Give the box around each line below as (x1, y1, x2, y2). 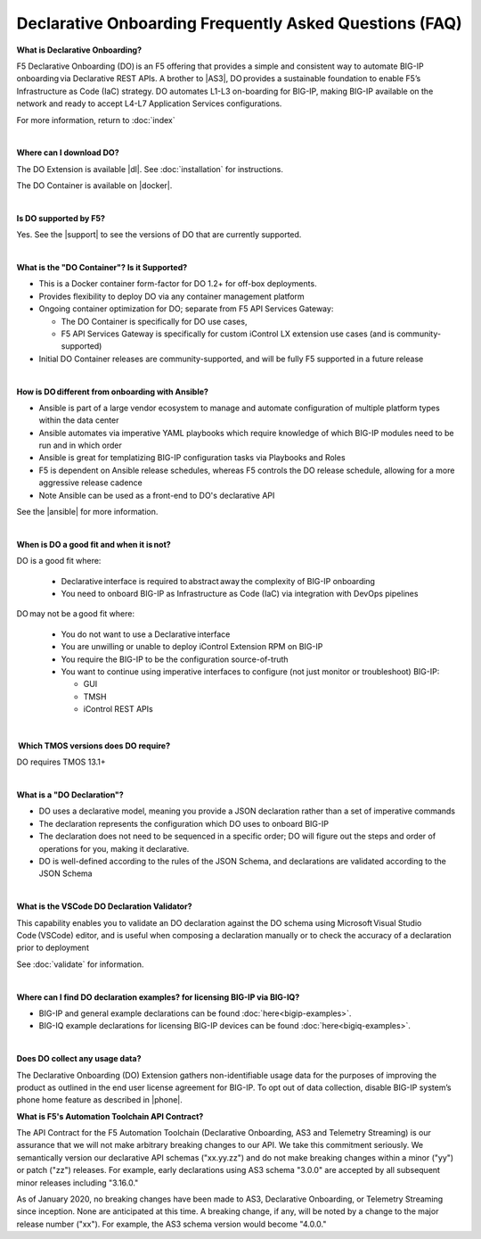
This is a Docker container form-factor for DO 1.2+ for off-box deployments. (38, 278, 317, 289)
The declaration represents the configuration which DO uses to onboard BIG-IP (38, 818, 330, 829)
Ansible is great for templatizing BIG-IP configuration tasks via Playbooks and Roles (38, 452, 346, 463)
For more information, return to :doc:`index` (16, 114, 175, 125)
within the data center (38, 415, 119, 425)
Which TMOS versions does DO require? (18, 740, 171, 751)
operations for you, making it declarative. (38, 843, 190, 854)
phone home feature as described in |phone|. (16, 1094, 183, 1105)
